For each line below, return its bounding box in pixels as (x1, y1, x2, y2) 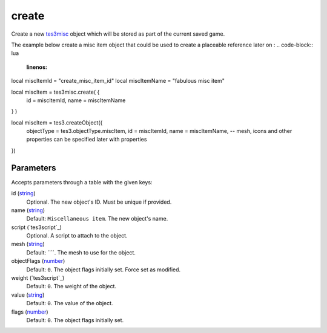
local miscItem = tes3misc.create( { (11, 88, 100, 95)
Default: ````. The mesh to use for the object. (26, 248, 136, 256)
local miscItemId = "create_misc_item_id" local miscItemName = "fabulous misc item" (11, 77, 225, 85)
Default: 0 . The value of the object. (26, 300, 113, 307)
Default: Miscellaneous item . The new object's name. (26, 215, 168, 222)
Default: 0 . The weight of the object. (26, 283, 117, 290)
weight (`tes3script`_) (11, 274, 65, 282)
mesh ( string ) (11, 241, 45, 248)
